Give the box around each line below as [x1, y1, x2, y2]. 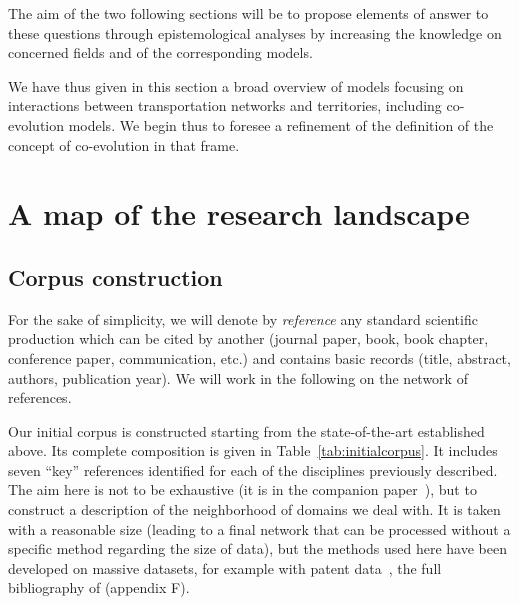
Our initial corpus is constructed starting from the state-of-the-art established [8, 420, 485, 441]
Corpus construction [8, 261, 223, 292]
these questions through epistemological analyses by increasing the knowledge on [8, 22, 502, 43]
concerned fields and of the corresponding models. [8, 42, 313, 63]
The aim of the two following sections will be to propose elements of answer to [8, 3, 489, 23]
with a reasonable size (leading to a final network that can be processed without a [8, 518, 511, 539]
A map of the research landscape [8, 193, 470, 234]
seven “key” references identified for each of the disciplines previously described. [8, 459, 498, 480]
